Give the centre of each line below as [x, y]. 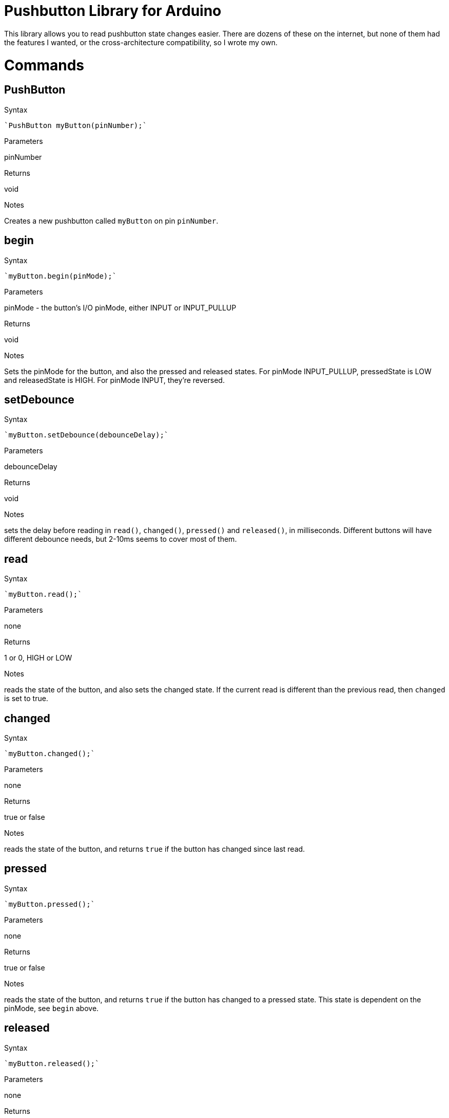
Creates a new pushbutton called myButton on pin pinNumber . [111, 221]
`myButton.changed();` [50, 754]
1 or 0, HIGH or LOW [38, 658]
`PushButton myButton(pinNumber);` [76, 125]
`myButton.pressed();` [50, 904]
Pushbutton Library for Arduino [113, 11]
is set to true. [26, 699]
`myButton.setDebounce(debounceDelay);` [86, 435]
